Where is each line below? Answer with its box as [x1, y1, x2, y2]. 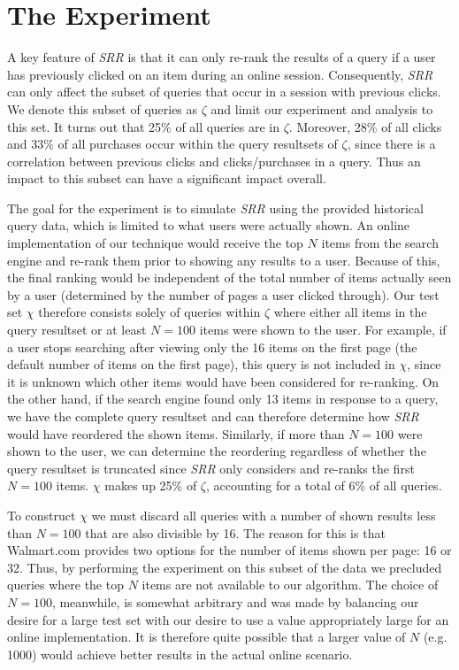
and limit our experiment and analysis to [210, 99, 433, 118]
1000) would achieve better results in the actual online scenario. [7, 644, 353, 663]
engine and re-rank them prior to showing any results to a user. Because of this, [7, 250, 440, 269]
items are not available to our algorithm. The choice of [142, 575, 439, 594]
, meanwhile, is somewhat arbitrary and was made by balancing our [51, 592, 419, 611]
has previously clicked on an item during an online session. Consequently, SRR [7, 65, 433, 83]
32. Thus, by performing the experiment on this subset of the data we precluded [7, 558, 442, 576]
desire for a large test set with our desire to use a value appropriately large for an [7, 610, 449, 628]
